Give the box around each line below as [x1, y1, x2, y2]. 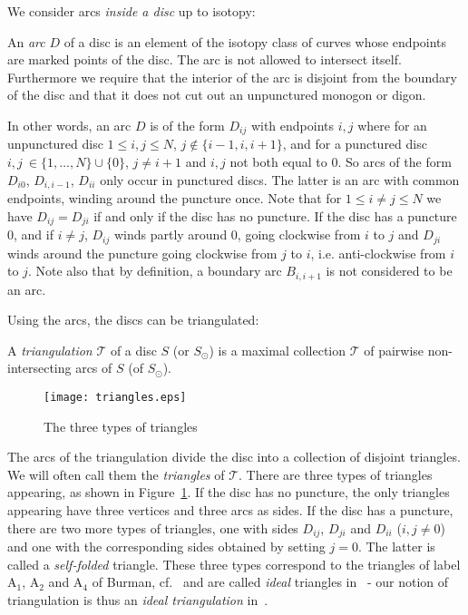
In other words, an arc [7, 115, 132, 134]
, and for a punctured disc [282, 134, 427, 153]
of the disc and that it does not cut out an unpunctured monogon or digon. [7, 85, 426, 104]
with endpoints [250, 115, 335, 134]
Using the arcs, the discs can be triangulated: [7, 310, 259, 329]
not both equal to [229, 152, 327, 171]
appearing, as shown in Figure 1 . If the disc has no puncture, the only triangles [7, 483, 450, 502]
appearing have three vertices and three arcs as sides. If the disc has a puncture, [7, 501, 453, 520]
